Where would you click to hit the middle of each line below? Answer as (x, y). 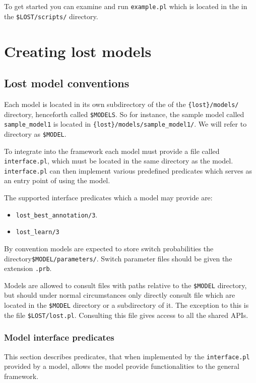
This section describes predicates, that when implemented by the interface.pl (127, 356)
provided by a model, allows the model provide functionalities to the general (122, 366)
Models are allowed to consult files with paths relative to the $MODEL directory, (125, 285)
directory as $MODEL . (35, 133)
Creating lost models (78, 51)
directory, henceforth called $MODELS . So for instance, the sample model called (124, 114)
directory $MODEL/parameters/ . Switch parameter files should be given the (118, 258)
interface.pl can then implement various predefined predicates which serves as (128, 170)
